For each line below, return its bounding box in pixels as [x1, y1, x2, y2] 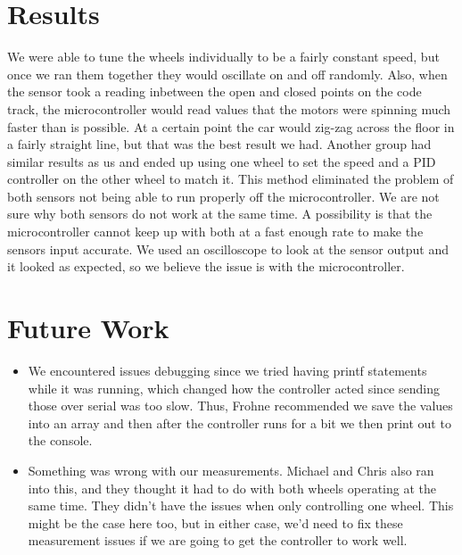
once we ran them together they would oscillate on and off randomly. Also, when [7, 64, 448, 83]
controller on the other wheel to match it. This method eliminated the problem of [7, 170, 454, 188]
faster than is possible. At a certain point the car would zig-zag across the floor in [7, 117, 455, 136]
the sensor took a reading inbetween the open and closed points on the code [7, 82, 422, 101]
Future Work [7, 310, 169, 346]
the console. [28, 431, 93, 450]
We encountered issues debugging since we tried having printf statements [28, 360, 427, 379]
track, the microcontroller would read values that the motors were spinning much [7, 99, 451, 118]
